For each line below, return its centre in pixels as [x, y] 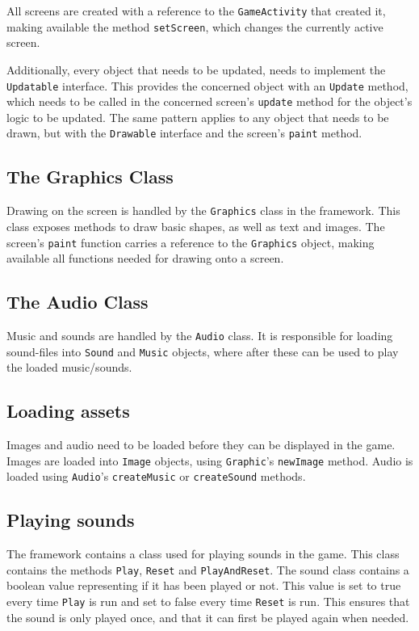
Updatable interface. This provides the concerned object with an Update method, [207, 85]
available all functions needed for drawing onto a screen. [145, 258]
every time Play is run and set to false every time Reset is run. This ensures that [208, 602]
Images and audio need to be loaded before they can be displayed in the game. [201, 445]
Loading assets [68, 411]
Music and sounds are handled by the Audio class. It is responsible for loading [200, 335]
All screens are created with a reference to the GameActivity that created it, [196, 11]
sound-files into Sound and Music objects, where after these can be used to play [203, 351]
